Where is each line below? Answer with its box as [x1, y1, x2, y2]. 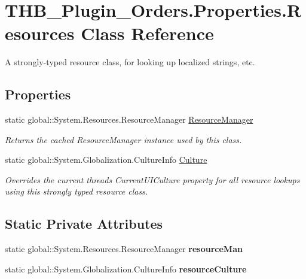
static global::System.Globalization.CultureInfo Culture [5, 153, 207, 166]
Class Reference [81, 21, 214, 46]
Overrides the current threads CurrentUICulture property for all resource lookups [5, 173, 300, 186]
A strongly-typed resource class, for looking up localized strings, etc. [5, 56, 255, 68]
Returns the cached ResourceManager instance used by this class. [5, 133, 242, 145]
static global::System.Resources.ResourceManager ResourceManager [5, 113, 253, 126]
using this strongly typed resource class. [5, 185, 148, 198]
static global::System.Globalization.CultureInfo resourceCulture [5, 262, 247, 275]
